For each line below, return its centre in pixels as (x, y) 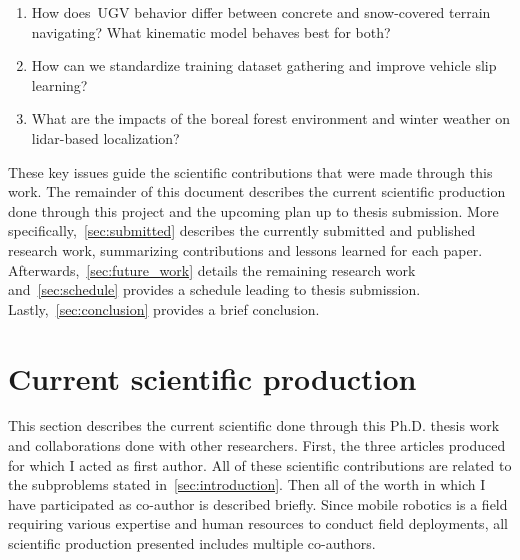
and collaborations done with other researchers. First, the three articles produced (257, 445)
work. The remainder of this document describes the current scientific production (257, 191)
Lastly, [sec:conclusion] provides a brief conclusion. (164, 308)
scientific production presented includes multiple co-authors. (192, 543)
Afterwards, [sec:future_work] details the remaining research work (212, 269)
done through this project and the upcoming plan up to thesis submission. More (253, 210)
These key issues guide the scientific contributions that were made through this (250, 171)
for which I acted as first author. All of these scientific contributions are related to (260, 464)
